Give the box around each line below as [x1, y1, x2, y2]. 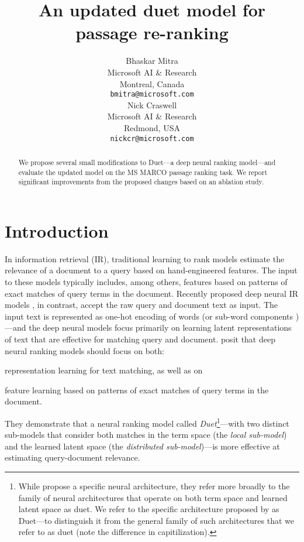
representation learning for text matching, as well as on [5, 364, 203, 376]
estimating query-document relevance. [5, 451, 140, 464]
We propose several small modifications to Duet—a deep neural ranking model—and [18, 157, 276, 167]
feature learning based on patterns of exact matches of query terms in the [5, 383, 269, 396]
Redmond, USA [124, 121, 180, 133]
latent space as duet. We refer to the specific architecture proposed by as [18, 503, 279, 515]
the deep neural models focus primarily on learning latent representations [29, 321, 292, 334]
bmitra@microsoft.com [110, 90, 194, 99]
